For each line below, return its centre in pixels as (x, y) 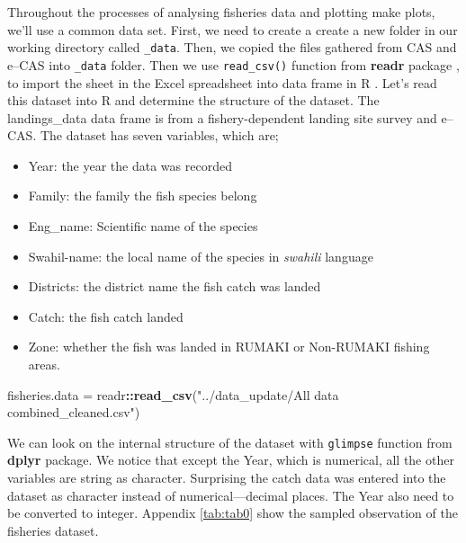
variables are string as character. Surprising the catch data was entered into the (227, 478)
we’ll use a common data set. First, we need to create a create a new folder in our (233, 29)
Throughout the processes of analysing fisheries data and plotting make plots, (221, 12)
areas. (44, 365)
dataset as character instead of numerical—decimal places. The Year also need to (231, 495)
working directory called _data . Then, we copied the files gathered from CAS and (232, 47)
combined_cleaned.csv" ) (74, 412)
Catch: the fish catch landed (106, 316)
